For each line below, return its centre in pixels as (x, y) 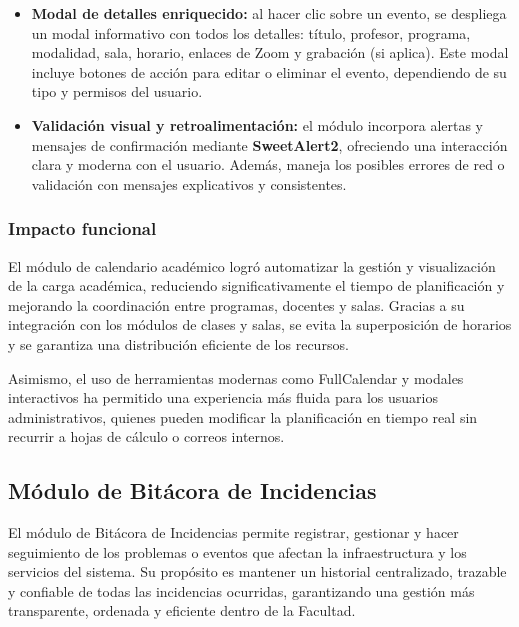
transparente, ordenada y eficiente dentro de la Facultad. (182, 610)
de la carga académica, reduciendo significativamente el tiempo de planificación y (256, 285)
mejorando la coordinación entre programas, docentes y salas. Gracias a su (236, 304)
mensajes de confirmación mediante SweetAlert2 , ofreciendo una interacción (269, 144)
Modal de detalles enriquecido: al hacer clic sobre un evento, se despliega (269, 13)
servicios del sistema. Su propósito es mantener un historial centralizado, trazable (257, 571)
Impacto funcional (82, 228)
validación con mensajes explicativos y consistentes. (189, 183)
